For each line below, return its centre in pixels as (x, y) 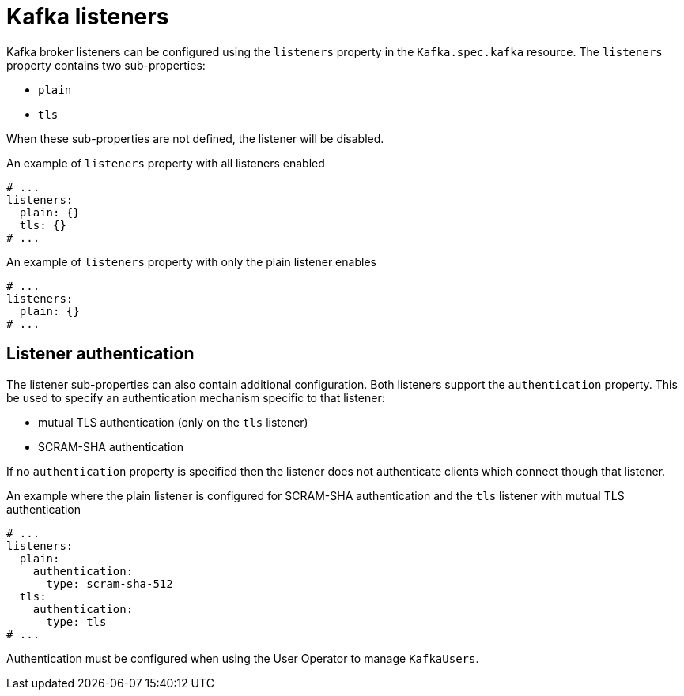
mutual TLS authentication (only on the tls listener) (173, 422)
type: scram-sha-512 (110, 583)
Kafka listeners (88, 17)
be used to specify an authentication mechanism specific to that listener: (196, 397)
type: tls (76, 621)
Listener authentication (100, 354)
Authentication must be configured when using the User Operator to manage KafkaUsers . (243, 658)
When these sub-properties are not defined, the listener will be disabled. (195, 138)
